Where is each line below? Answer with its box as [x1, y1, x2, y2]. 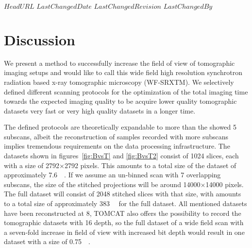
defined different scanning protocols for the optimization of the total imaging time [4, 86, 248, 96]
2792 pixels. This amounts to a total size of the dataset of [64, 160, 236, 170]
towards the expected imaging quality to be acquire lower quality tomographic [4, 96, 237, 106]
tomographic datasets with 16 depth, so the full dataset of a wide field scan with [4, 217, 244, 228]
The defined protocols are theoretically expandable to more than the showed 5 [4, 122, 237, 132]
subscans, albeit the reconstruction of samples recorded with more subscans [4, 131, 229, 141]
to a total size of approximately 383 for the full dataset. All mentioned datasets [4, 198, 247, 209]
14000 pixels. [205, 179, 244, 189]
